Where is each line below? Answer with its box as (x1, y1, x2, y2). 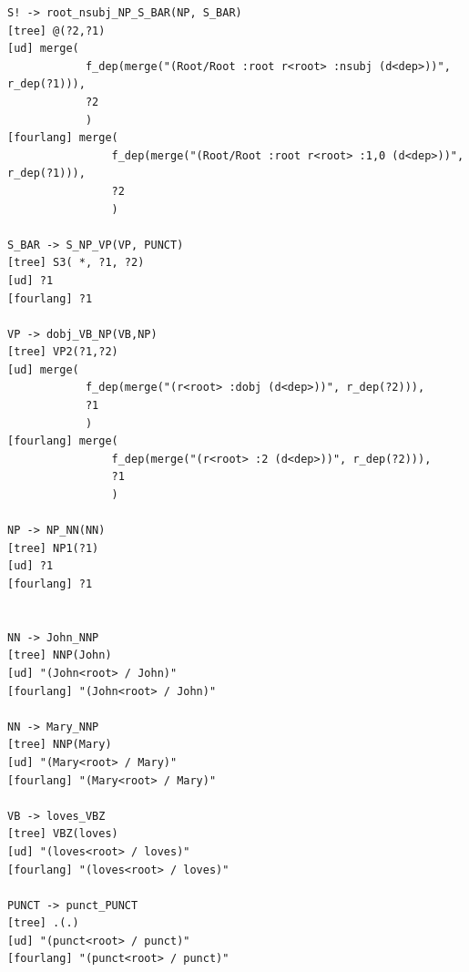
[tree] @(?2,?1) (7, 24, 106, 37)
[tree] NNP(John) (7, 649, 112, 662)
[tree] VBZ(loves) (7, 827, 118, 841)
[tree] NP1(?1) (7, 541, 99, 555)
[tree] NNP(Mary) (7, 738, 112, 752)
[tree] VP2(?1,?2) (7, 345, 118, 359)
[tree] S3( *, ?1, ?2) (7, 256, 145, 270)
